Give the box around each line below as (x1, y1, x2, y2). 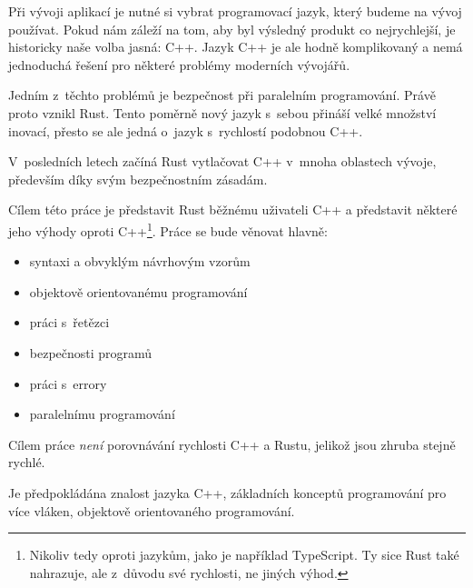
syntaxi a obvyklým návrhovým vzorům (29, 252, 251, 271)
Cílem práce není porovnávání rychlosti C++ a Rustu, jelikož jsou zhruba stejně (8, 434, 456, 453)
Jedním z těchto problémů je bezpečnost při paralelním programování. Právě (8, 85, 436, 105)
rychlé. (8, 453, 45, 472)
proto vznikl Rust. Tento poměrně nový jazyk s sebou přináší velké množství (8, 103, 437, 122)
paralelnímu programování (29, 404, 175, 424)
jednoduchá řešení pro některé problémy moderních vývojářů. (8, 55, 350, 74)
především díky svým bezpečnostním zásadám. (8, 169, 268, 188)
